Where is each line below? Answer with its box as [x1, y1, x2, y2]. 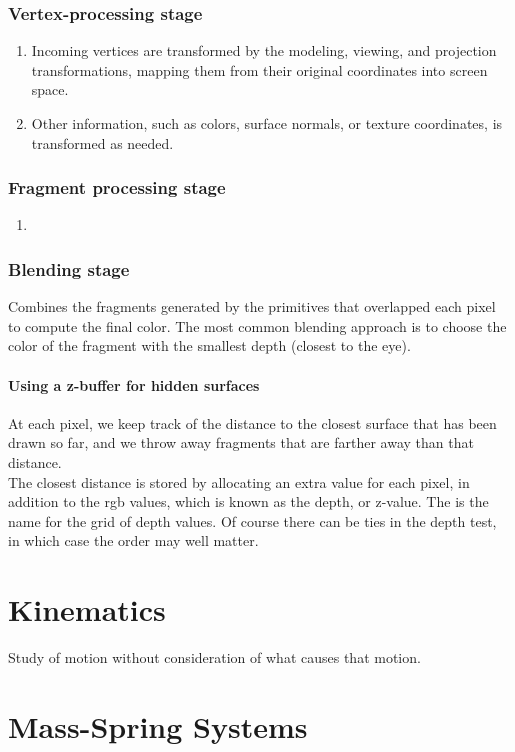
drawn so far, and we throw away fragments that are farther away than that [8, 432, 474, 453]
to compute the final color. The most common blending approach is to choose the [8, 315, 507, 336]
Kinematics [8, 589, 166, 630]
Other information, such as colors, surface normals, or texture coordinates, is [31, 113, 503, 133]
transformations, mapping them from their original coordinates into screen [31, 59, 488, 80]
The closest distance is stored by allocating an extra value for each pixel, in [8, 471, 470, 492]
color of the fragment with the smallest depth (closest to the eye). [8, 335, 411, 356]
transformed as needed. [31, 132, 174, 153]
